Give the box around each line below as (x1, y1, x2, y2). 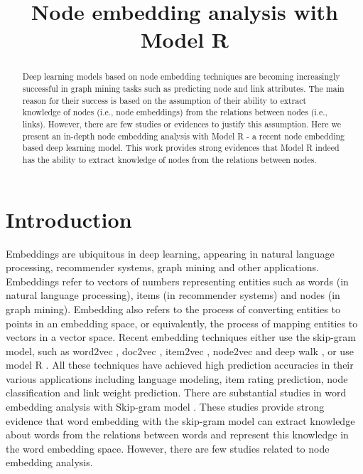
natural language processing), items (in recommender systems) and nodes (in (6, 288, 340, 302)
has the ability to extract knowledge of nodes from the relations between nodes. (22, 153, 317, 165)
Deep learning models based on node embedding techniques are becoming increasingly (22, 70, 340, 83)
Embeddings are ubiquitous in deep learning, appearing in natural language (6, 246, 335, 260)
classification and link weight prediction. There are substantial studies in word (6, 385, 347, 400)
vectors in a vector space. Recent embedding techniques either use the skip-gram (6, 330, 356, 344)
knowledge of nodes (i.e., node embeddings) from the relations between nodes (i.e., (22, 106, 327, 118)
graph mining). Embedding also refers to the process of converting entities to (6, 301, 340, 316)
